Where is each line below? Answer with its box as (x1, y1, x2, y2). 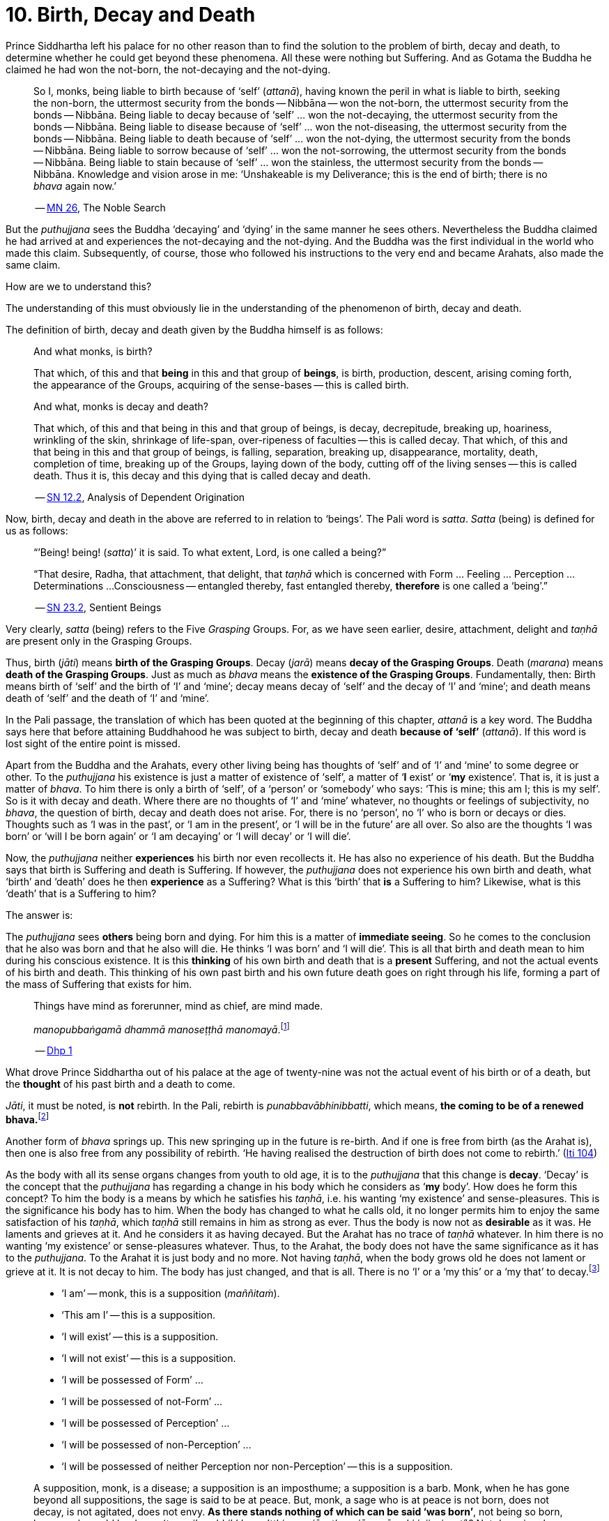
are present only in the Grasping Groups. (6, 634, 192, 647)
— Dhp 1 (35, 1044, 72, 1057)
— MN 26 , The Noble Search (35, 201, 166, 213)
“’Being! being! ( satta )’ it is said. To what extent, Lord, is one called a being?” (33, 546, 387, 558)
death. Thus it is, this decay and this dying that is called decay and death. (33, 469, 371, 481)
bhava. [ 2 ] (6, 1111, 49, 1126)
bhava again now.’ (33, 179, 117, 192)
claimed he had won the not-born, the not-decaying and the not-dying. (6, 63, 331, 75)
